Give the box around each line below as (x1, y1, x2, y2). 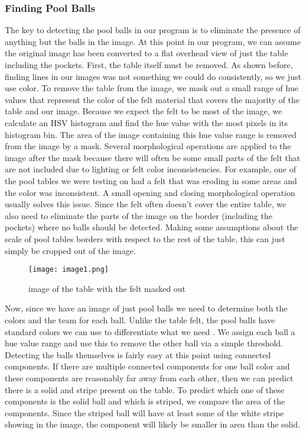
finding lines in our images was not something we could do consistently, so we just (5, 70, 301, 82)
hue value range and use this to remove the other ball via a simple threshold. (5, 337, 284, 349)
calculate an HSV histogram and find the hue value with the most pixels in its (5, 116, 288, 128)
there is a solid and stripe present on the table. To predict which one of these (5, 383, 285, 396)
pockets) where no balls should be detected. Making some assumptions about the (5, 221, 298, 233)
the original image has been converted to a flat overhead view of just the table (5, 47, 288, 59)
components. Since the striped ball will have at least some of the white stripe (5, 406, 284, 419)
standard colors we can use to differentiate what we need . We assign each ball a (5, 325, 295, 337)
